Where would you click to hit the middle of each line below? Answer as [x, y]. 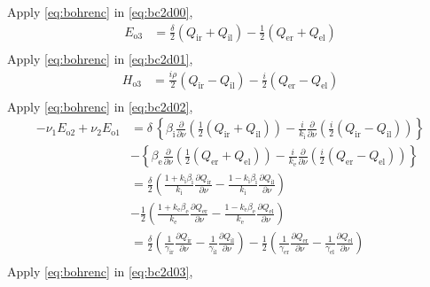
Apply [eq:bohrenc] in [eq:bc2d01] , [100, 58]
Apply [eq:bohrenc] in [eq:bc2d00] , [100, 12]
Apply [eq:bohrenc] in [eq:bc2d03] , [100, 271]
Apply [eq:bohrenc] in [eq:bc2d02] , [100, 106]
